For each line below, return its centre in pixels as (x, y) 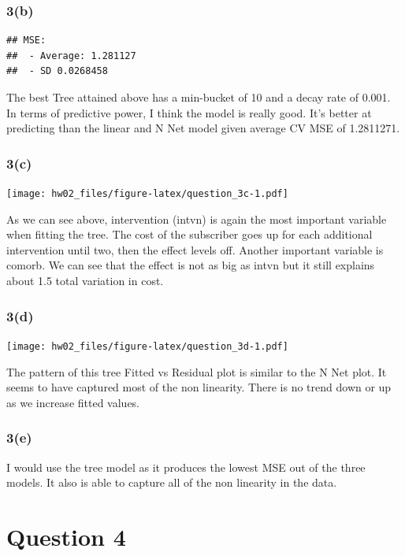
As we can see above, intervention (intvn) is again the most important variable (197, 219)
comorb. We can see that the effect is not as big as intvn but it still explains (191, 265)
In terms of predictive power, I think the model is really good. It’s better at (189, 112)
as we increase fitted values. (73, 402)
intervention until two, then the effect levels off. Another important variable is (195, 249)
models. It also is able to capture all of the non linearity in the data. (172, 482)
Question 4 (66, 536)
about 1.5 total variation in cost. (85, 281)
